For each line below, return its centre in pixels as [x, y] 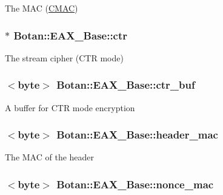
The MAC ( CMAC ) [42, 8]
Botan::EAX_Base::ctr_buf [126, 85]
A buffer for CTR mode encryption [70, 107]
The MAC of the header [50, 157]
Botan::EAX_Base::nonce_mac [135, 184]
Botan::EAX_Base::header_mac [137, 135]
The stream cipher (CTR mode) [64, 57]
